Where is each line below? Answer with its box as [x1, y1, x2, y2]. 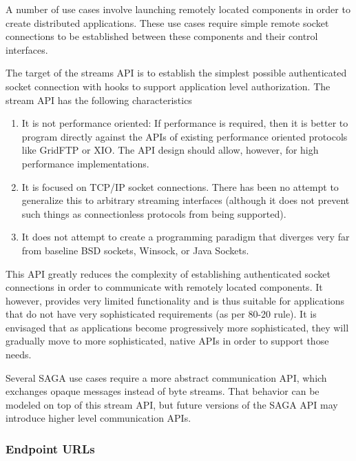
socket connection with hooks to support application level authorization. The [6, 79, 331, 93]
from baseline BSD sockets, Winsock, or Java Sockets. [21, 243, 249, 257]
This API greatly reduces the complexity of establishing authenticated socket [6, 266, 331, 280]
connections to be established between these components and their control [6, 29, 318, 43]
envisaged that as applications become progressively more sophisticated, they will [6, 320, 349, 334]
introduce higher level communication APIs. [6, 411, 191, 425]
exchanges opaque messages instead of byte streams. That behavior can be [6, 384, 320, 398]
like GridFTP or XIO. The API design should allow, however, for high [21, 143, 319, 157]
